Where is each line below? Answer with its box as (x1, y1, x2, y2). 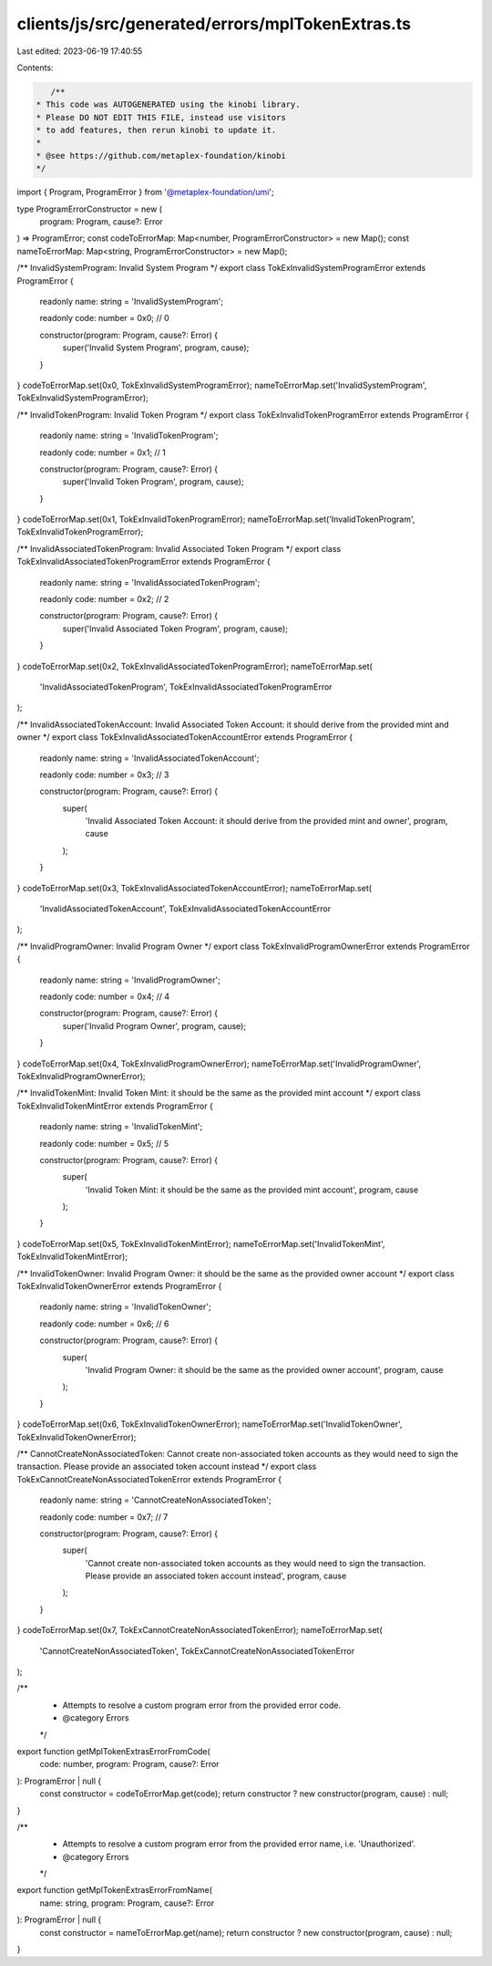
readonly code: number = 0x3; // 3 (39, 769, 169, 780)
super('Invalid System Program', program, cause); (62, 342, 250, 353)
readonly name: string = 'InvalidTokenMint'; (39, 1121, 203, 1132)
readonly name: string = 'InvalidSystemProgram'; (39, 296, 223, 307)
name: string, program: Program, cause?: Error (39, 1898, 214, 1909)
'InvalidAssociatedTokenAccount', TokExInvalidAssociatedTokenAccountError (39, 903, 332, 914)
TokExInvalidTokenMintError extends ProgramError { (16, 1100, 213, 1111)
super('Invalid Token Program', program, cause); (62, 476, 245, 487)
